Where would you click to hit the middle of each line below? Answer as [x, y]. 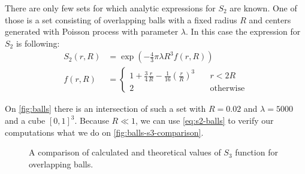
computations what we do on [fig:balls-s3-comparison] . [104, 132]
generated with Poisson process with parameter [92, 31]
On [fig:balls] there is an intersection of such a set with [105, 109]
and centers [270, 19]
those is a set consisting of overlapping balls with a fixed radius [121, 19]
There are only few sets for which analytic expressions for [110, 8]
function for [256, 152]
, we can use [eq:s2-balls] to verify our [205, 120]
